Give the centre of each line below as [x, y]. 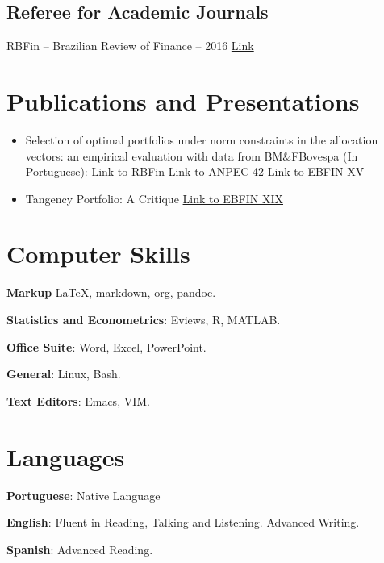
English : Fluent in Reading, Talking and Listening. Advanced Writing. [183, 522]
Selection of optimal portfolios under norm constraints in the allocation [202, 139]
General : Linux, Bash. [64, 374]
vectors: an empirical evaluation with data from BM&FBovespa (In [192, 155]
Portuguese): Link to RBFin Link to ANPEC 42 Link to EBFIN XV [195, 171]
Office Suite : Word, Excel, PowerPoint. [106, 346]
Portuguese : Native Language [83, 495]
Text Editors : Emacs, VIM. [78, 400]
